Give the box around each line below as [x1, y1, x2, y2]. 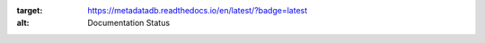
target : [16, 5, 43, 15]
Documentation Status [87, 18, 171, 29]
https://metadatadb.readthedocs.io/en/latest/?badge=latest [87, 5, 308, 15]
